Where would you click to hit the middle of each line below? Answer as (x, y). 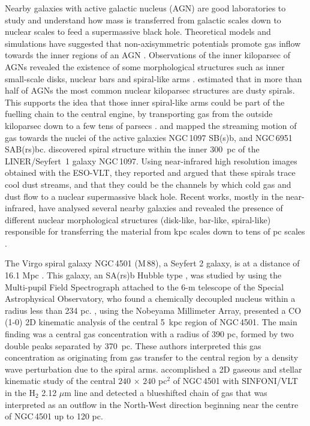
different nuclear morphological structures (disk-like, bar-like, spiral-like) (138, 219)
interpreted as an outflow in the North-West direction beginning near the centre (152, 404)
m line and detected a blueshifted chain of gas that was (166, 392)
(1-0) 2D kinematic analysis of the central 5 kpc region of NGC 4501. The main (151, 322)
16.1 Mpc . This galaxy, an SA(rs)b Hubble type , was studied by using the (143, 275)
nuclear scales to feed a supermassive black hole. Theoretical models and (138, 31)
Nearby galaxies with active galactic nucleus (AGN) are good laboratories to (145, 8)
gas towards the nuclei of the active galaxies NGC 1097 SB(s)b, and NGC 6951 (149, 137)
